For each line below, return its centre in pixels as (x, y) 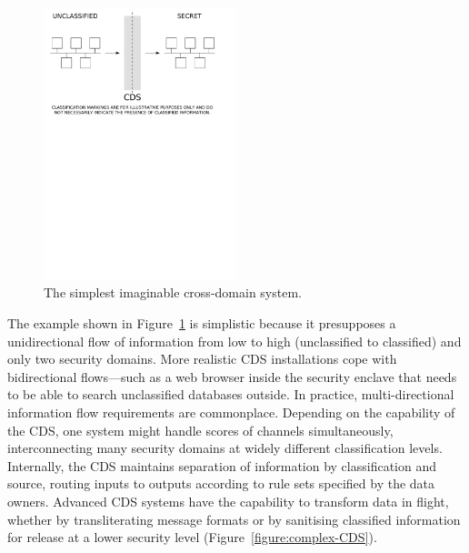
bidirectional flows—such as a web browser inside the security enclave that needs (232, 376)
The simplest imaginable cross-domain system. (173, 292)
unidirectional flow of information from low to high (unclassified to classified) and (234, 341)
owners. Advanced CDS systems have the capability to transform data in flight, (228, 501)
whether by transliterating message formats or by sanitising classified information (234, 519)
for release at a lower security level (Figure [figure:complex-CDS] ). (192, 537)
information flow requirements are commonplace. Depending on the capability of (231, 412)
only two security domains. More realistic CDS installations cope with (202, 359)
